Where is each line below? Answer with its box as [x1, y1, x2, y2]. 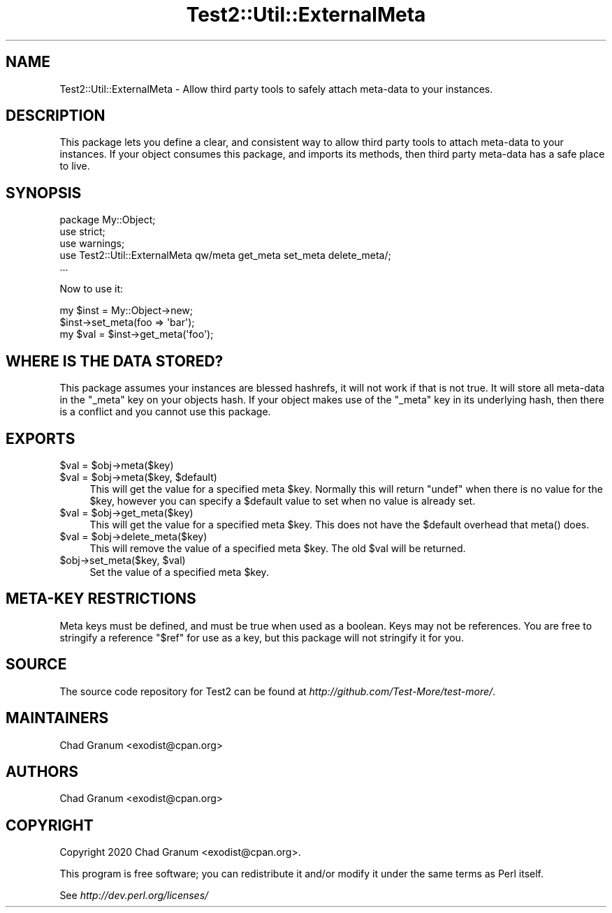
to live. [59, 160, 90, 172]
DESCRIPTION [6, 107, 105, 125]
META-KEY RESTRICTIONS [6, 590, 196, 608]
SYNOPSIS [6, 184, 82, 202]
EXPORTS [6, 429, 75, 447]
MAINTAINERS [6, 709, 109, 727]
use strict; [59, 225, 105, 238]
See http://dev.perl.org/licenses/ [59, 889, 209, 902]
